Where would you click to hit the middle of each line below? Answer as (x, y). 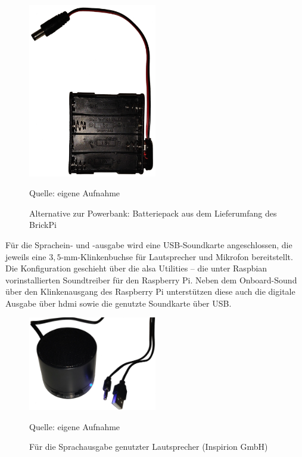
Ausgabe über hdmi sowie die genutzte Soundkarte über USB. (119, 303)
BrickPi (43, 225)
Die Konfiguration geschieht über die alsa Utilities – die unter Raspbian (136, 268)
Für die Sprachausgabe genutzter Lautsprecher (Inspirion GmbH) (149, 447)
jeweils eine (26, 256)
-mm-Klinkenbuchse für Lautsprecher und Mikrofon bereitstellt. (177, 256)
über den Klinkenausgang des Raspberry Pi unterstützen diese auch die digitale (150, 291)
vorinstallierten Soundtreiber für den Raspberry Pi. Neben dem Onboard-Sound (151, 280)
